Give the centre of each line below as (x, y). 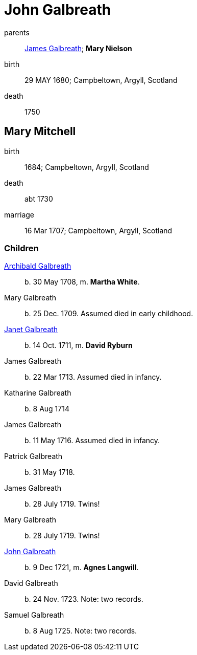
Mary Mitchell (40, 132)
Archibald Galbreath (38, 266)
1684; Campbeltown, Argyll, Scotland (87, 167)
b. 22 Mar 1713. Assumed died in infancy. (93, 377)
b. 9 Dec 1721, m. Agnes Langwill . (82, 567)
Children (21, 248)
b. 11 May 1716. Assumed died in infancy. (92, 441)
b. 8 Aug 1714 (47, 409)
